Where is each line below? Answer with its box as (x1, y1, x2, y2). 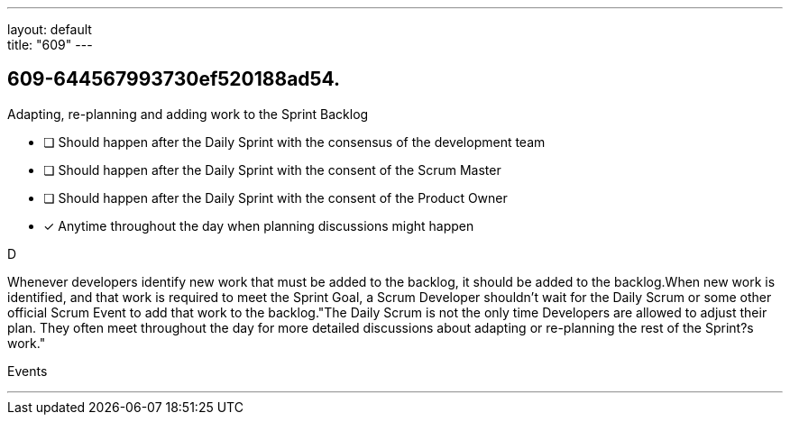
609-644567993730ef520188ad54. (7, 68, 341, 91)
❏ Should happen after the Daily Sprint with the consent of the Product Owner (43, 189, 508, 206)
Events (7, 362, 48, 379)
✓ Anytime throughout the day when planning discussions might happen (43, 217, 474, 234)
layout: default (7, 22, 92, 37)
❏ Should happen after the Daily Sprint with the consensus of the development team (43, 133, 546, 150)
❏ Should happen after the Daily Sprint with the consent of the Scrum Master (43, 161, 501, 178)
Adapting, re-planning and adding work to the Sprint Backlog (7, 105, 369, 122)
